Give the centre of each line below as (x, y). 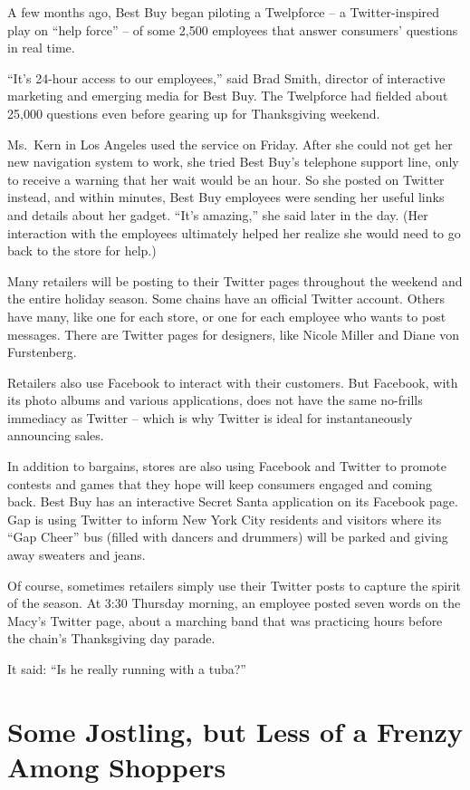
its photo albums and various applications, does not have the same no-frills (215, 400)
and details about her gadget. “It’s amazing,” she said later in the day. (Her (218, 214)
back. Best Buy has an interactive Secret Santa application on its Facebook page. (233, 501)
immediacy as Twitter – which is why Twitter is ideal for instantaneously (210, 417)
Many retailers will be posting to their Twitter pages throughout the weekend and (235, 280)
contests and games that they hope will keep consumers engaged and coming (220, 483)
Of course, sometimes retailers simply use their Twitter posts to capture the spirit (235, 585)
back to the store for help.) (82, 250)
